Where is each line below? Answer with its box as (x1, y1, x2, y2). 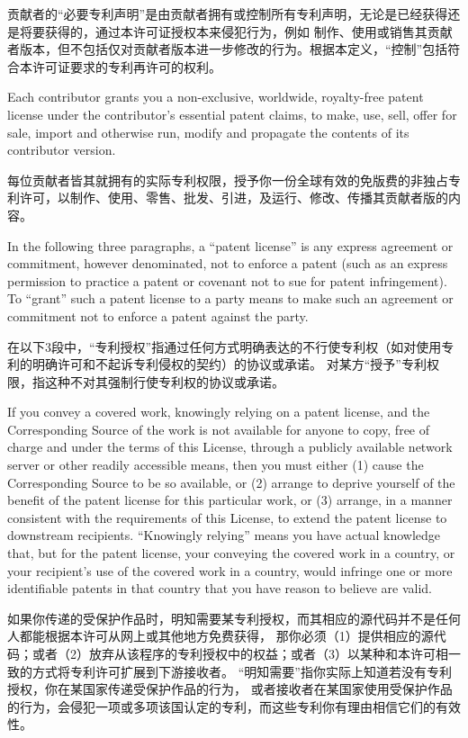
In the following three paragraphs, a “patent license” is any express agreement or (7, 236, 454, 255)
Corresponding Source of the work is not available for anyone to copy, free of (7, 419, 430, 438)
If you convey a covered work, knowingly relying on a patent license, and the (7, 402, 430, 421)
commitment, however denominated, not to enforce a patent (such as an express (7, 254, 448, 273)
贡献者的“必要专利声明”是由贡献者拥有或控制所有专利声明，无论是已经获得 (7, 4, 448, 22)
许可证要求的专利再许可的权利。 (31, 57, 221, 76)
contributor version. (7, 140, 116, 159)
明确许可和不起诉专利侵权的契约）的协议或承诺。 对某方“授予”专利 (31, 355, 427, 373)
